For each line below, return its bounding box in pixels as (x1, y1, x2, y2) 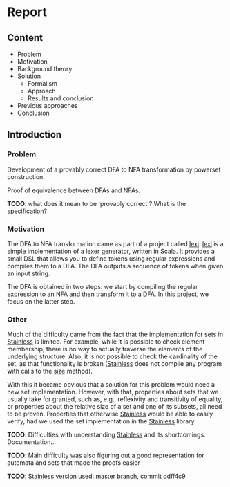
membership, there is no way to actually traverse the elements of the (7, 345, 203, 353)
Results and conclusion (27, 94, 95, 102)
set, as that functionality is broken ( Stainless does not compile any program (7, 360, 222, 368)
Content (7, 32, 44, 44)
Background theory (17, 65, 73, 73)
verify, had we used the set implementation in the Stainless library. (7, 417, 197, 425)
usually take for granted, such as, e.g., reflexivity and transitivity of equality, (7, 395, 223, 403)
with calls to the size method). (7, 367, 93, 376)
